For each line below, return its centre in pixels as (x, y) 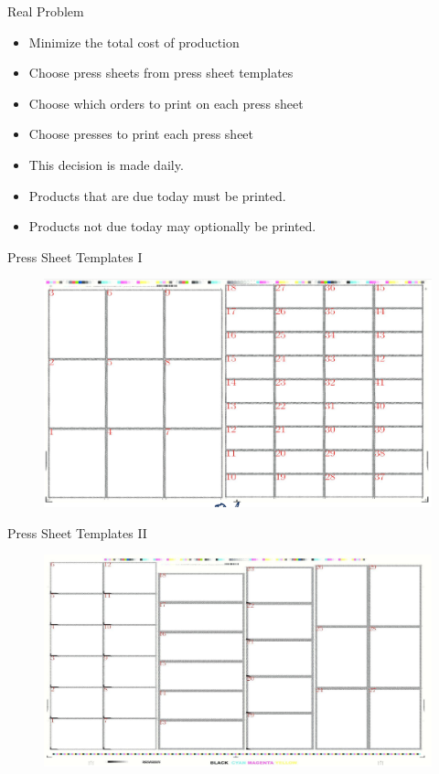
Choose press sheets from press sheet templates (161, 73)
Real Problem (46, 11)
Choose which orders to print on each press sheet (166, 103)
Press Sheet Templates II (77, 532)
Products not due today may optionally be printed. (172, 226)
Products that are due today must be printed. (157, 195)
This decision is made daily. (106, 164)
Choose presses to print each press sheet (141, 134)
